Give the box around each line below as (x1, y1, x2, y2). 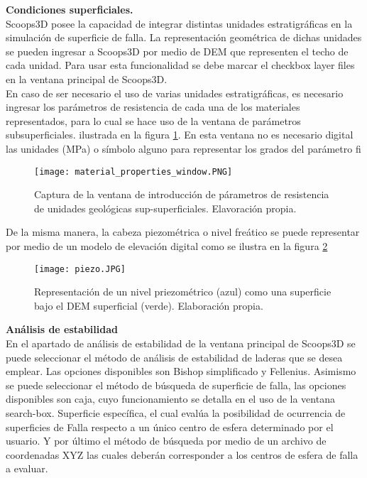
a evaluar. (6, 461, 48, 476)
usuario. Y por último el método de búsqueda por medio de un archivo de (6, 433, 327, 448)
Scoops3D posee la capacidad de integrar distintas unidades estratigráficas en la (6, 16, 353, 31)
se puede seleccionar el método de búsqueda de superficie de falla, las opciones (6, 377, 346, 392)
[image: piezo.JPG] (34, 264, 126, 274)
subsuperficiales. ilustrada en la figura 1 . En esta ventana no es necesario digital (6, 127, 354, 142)
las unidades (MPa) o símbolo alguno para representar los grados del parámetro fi (6, 141, 361, 156)
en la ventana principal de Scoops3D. (6, 71, 168, 86)
